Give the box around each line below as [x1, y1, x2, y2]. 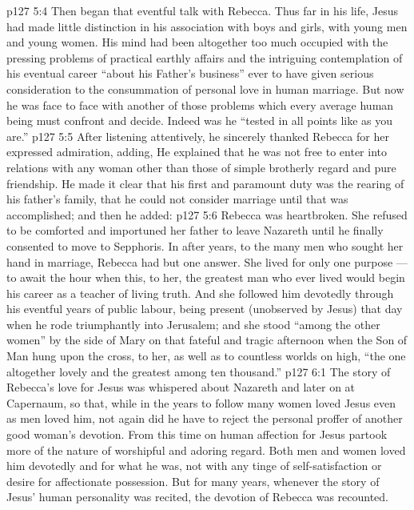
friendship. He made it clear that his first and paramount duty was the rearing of [6, 175, 404, 191]
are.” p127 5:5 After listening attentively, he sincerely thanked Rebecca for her [6, 127, 389, 144]
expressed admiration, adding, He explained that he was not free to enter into [6, 143, 387, 160]
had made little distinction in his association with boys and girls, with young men [6, 18, 408, 34]
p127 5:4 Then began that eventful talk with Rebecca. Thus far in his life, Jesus [6, 2, 398, 18]
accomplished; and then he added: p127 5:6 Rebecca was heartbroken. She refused [6, 206, 408, 223]
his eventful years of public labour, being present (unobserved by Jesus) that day [6, 300, 403, 317]
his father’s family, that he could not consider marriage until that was [6, 191, 348, 207]
